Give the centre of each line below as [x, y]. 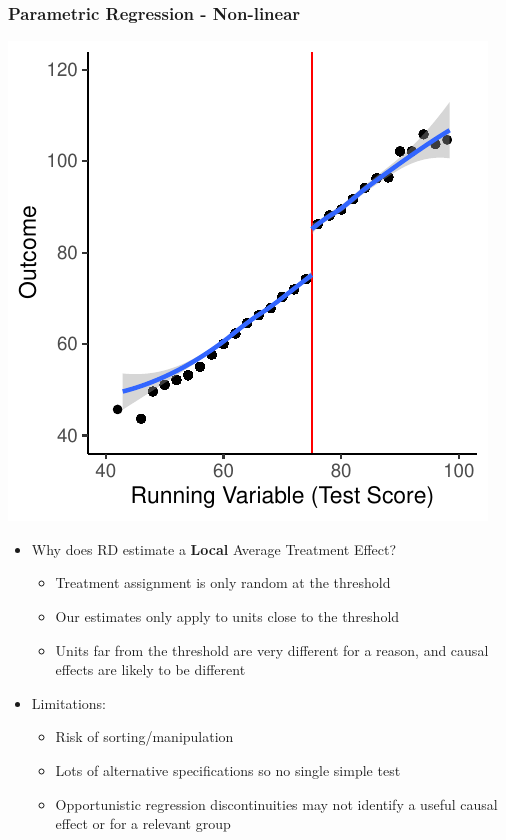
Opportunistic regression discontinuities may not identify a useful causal [276, 803]
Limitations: [68, 702]
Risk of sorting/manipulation [144, 736]
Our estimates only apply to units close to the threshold [227, 616]
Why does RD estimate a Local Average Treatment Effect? [214, 548]
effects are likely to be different [150, 669]
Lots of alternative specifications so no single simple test [228, 769]
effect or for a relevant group [143, 823]
